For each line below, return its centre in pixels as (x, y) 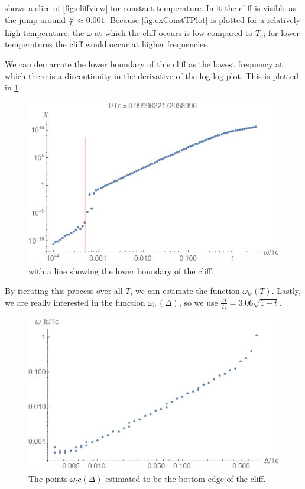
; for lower (282, 32)
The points (48, 478)
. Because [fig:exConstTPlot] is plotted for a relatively (203, 19)
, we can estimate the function (185, 291)
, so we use (198, 302)
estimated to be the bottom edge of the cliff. (186, 478)
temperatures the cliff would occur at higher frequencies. (107, 44)
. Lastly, (286, 291)
